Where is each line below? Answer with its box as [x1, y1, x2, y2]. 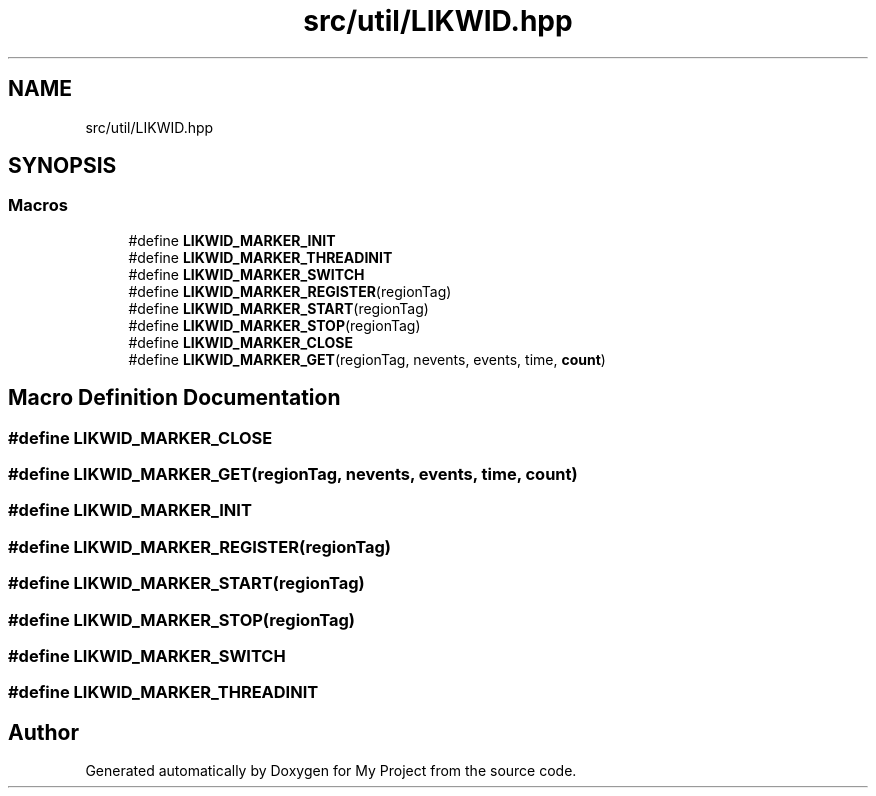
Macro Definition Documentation [8, 385, 341, 411]
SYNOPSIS [8, 153, 117, 179]
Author [8, 719, 79, 745]
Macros [8, 195, 68, 216]
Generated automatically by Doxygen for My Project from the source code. [85, 762, 577, 780]
